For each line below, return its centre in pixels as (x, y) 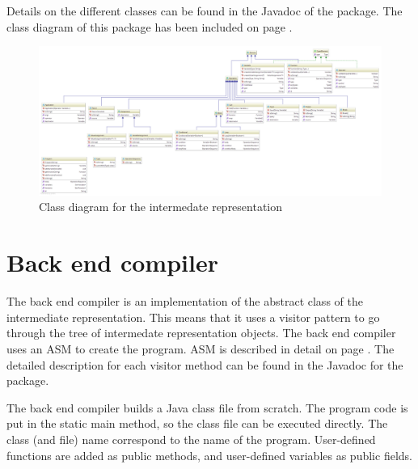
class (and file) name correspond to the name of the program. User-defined (191, 439)
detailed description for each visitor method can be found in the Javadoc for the (205, 364)
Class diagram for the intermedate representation (161, 207)
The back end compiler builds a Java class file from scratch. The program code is (207, 407)
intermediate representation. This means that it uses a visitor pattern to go (193, 317)
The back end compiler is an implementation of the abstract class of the (185, 301)
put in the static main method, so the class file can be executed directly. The (197, 423)
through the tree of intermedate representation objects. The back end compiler (201, 333)
